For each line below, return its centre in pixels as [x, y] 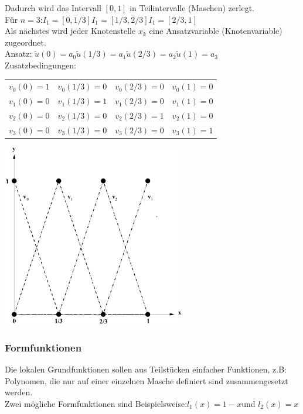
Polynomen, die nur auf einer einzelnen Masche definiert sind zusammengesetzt [147, 380]
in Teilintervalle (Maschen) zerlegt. [192, 8]
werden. [19, 392]
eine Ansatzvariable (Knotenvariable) [216, 31]
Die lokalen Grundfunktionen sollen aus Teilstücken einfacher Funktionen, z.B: [146, 369]
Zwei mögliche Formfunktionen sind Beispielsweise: [96, 403]
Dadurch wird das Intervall [53, 8]
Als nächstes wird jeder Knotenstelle [70, 31]
